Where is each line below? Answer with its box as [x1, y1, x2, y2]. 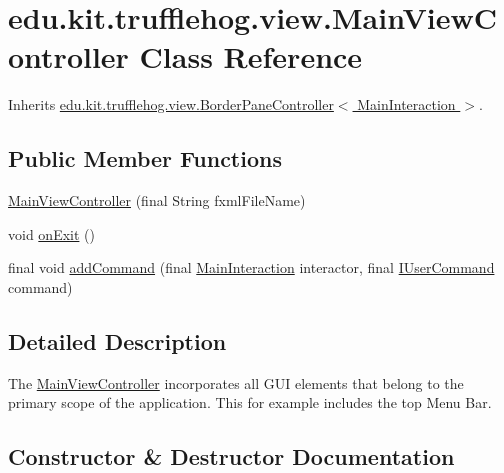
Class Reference [139, 36, 363, 77]
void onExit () [8, 223, 95, 244]
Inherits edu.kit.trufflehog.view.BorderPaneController [8, 94, 334, 115]
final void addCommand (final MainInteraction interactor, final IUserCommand [8, 257, 495, 278]
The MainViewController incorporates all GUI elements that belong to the [8, 372, 464, 393]
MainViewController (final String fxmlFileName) [8, 190, 306, 211]
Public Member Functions [8, 143, 282, 174]
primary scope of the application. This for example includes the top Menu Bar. [8, 392, 492, 413]
